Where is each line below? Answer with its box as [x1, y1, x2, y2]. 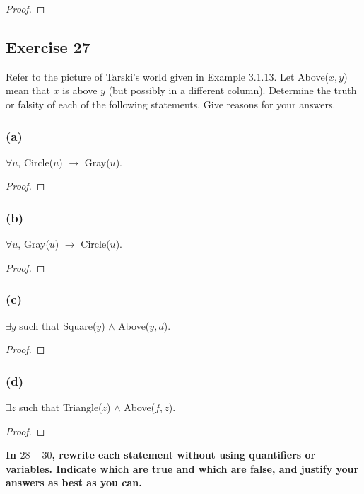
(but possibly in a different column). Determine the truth [108, 83, 357, 98]
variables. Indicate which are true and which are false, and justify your [6, 461, 359, 476]
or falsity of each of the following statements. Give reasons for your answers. [6, 96, 336, 111]
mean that [6, 83, 50, 98]
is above [62, 83, 98, 98]
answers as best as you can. [6, 475, 142, 490]
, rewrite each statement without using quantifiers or [52, 447, 316, 462]
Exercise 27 [6, 35, 90, 57]
